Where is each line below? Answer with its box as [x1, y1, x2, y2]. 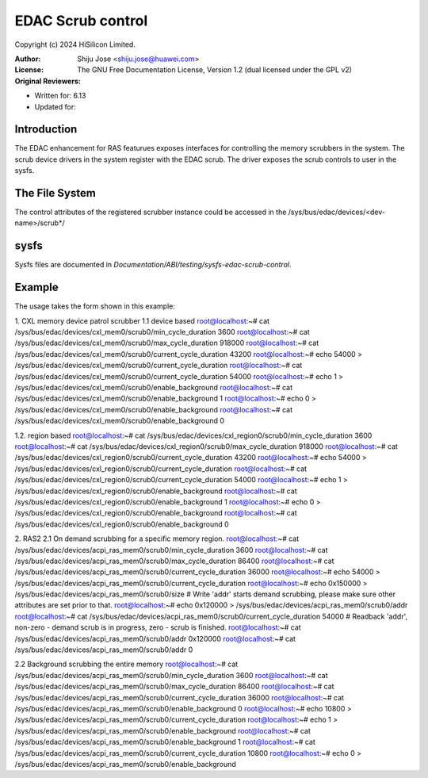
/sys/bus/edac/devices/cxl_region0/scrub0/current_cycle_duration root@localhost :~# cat [14, 464, 308, 473]
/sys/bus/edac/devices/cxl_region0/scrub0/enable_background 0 [14, 519, 229, 529]
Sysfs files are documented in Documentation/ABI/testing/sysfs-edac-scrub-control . [14, 260, 292, 270]
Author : [14, 54, 41, 63]
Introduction [14, 123, 78, 136]
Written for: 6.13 [34, 91, 86, 101]
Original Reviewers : [14, 76, 81, 86]
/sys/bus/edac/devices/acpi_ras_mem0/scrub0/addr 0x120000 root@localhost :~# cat [14, 634, 296, 643]
